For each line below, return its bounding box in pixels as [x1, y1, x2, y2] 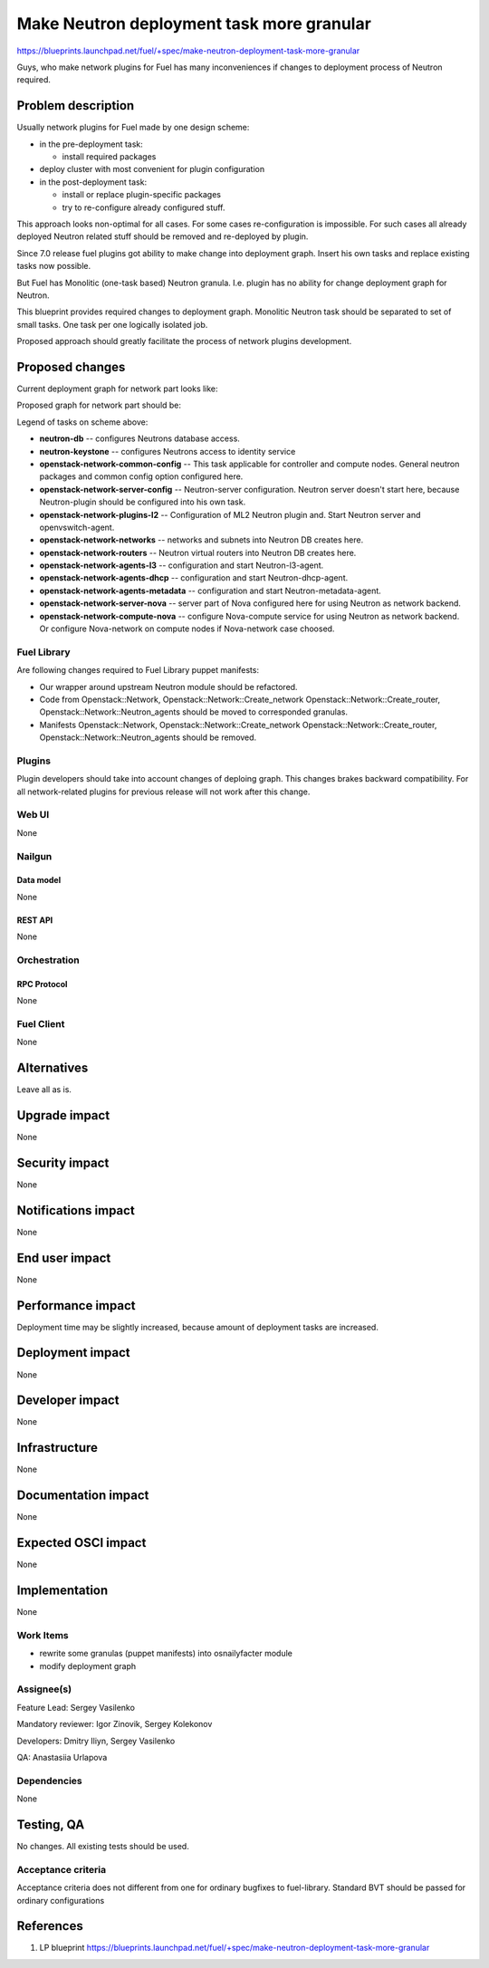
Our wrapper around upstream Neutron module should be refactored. [39, 681, 298, 692]
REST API [16, 915, 53, 926]
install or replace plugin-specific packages [62, 189, 222, 200]
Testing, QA [16, 1817, 85, 1832]
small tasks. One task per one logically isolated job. [16, 319, 208, 330]
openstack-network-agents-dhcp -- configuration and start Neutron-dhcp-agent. [39, 572, 349, 583]
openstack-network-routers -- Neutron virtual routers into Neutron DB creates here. [39, 547, 357, 558]
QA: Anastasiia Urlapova [16, 1752, 108, 1762]
